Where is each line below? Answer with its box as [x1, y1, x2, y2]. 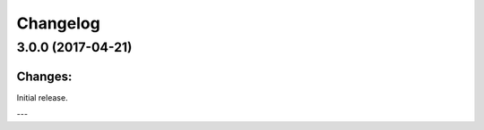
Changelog [16, 13, 100, 33]
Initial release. [16, 92, 68, 102]
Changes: [16, 69, 73, 84]
